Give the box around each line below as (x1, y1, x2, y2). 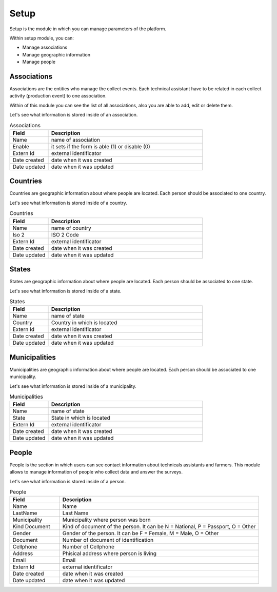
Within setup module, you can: (9, 35, 74, 41)
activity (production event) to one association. (9, 93, 107, 99)
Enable (12, 143, 29, 150)
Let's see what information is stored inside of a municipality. (9, 383, 137, 389)
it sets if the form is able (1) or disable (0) (51, 143, 151, 150)
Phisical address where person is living (62, 550, 156, 557)
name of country (51, 224, 92, 231)
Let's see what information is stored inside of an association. (9, 112, 138, 118)
